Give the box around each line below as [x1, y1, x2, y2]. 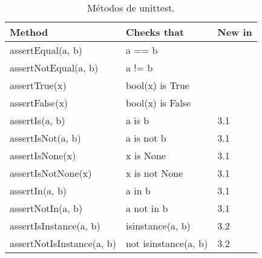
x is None [125, 148, 166, 162]
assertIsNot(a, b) [10, 131, 81, 145]
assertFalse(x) [10, 96, 68, 110]
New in [217, 25, 252, 39]
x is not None [125, 166, 183, 180]
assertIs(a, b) [10, 113, 65, 127]
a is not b [125, 131, 166, 145]
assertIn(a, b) [10, 184, 67, 197]
